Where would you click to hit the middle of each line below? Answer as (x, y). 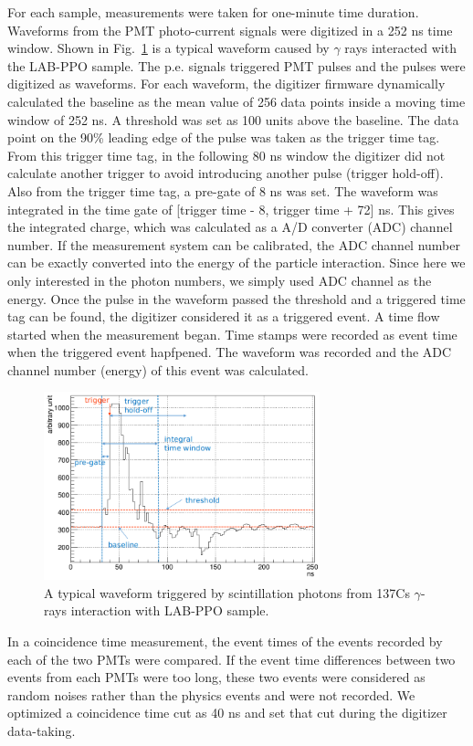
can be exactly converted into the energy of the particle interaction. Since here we (236, 263)
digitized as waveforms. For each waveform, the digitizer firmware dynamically (226, 84)
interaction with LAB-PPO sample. (170, 610)
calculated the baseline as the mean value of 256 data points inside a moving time (236, 101)
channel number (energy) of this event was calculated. (158, 369)
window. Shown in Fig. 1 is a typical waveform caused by (168, 48)
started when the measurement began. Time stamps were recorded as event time (232, 334)
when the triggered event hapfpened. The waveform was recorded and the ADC (230, 352)
